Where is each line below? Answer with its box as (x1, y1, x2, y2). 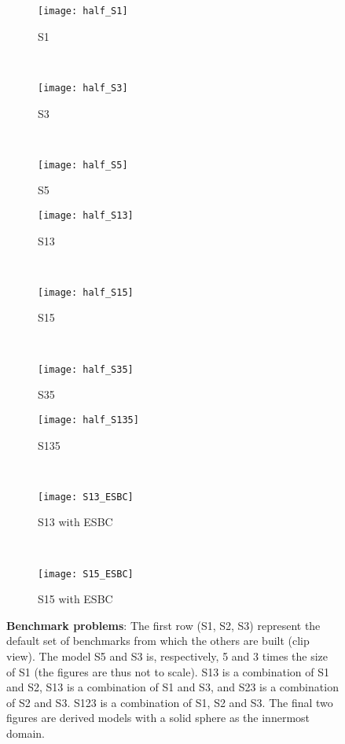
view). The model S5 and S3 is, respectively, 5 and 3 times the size (6, 648, 328, 664)
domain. (6, 724, 46, 741)
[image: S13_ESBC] (38, 491, 134, 503)
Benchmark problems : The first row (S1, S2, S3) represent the (6, 617, 321, 633)
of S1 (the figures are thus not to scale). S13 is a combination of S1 (6, 663, 330, 680)
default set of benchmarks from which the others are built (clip (6, 632, 310, 649)
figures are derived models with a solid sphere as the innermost (6, 709, 310, 726)
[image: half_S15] (38, 286, 134, 298)
